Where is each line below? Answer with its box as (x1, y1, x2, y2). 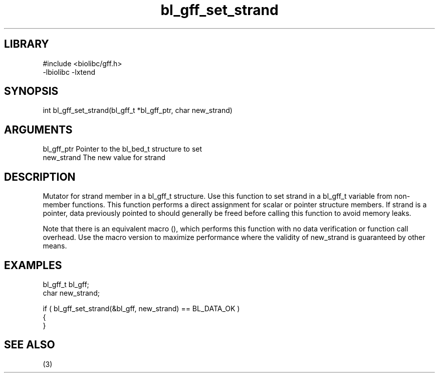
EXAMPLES (4, 259, 62, 272)
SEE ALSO (4, 338, 55, 351)
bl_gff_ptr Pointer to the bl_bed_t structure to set (43, 145, 202, 154)
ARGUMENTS (4, 123, 73, 136)
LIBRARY (4, 38, 49, 51)
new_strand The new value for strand (43, 153, 166, 162)
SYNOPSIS (4, 85, 59, 98)
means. (43, 241, 67, 250)
